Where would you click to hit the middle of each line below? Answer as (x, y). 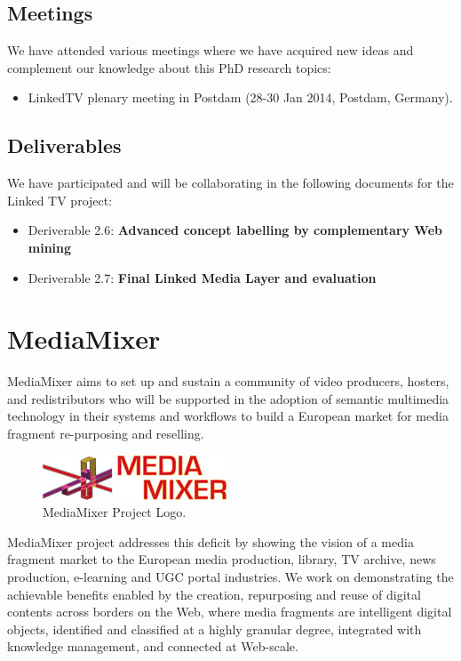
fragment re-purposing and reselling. (106, 434)
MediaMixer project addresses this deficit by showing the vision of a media (211, 541)
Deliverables (64, 145)
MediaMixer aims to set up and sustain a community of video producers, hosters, (228, 381)
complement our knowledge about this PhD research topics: (169, 67)
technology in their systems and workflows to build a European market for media (228, 416)
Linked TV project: (60, 200)
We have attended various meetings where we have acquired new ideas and (211, 50)
